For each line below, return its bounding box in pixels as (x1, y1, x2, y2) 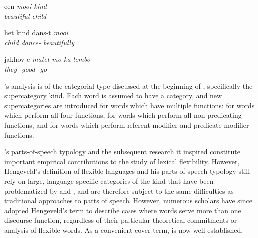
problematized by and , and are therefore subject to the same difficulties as (4, 185, 234, 196)
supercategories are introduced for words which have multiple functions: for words (4, 100, 255, 110)
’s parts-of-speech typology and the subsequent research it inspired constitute (4, 146, 240, 157)
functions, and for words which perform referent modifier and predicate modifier (4, 119, 249, 130)
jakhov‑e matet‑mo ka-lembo (4, 54, 90, 64)
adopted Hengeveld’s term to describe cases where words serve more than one (4, 205, 241, 215)
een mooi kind (4, 1, 47, 11)
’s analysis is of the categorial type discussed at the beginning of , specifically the (4, 80, 253, 91)
